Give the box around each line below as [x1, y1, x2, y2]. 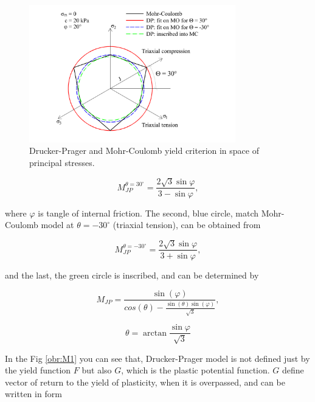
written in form [5, 387, 62, 400]
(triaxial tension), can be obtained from [112, 218, 261, 231]
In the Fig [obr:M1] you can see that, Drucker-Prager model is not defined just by [5, 352, 310, 364]
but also [81, 364, 112, 376]
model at [41, 218, 74, 231]
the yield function [5, 364, 71, 376]
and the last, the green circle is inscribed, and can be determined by [5, 268, 259, 281]
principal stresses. [29, 156, 95, 169]
